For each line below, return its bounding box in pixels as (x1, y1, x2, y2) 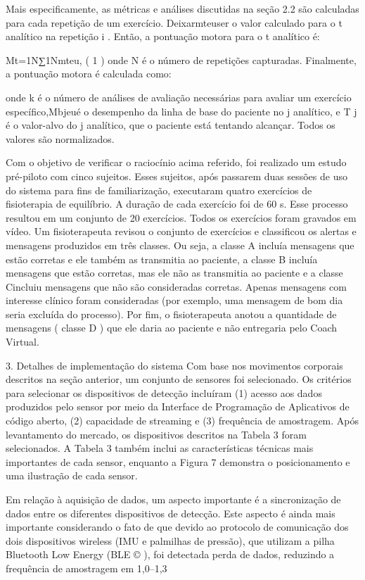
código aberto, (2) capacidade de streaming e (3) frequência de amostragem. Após (6, 413, 359, 428)
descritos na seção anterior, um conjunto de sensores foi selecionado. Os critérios (6, 372, 352, 386)
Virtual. (6, 334, 39, 349)
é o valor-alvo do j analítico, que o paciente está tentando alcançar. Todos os (6, 118, 335, 132)
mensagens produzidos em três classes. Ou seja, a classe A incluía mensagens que (6, 237, 354, 252)
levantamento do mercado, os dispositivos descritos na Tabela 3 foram (6, 427, 307, 441)
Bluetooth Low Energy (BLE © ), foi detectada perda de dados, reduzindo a (6, 547, 335, 562)
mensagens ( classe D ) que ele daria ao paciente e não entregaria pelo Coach (6, 320, 338, 335)
